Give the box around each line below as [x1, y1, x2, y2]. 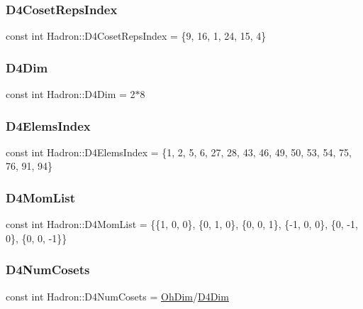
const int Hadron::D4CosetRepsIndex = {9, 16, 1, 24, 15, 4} [6, 28, 267, 43]
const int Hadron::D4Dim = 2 [6, 87, 135, 102]
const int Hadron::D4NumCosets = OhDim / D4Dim [6, 288, 229, 303]
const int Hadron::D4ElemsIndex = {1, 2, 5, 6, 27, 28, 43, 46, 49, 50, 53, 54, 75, [6, 144, 352, 159]
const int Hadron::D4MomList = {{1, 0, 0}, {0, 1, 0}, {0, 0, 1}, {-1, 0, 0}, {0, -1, [6, 217, 358, 232]
